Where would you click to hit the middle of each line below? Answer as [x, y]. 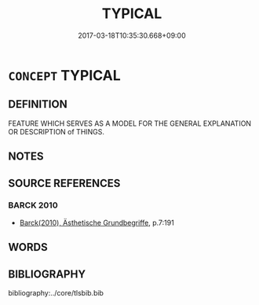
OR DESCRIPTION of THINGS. [56, 131]
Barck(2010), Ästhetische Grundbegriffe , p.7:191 [97, 222]
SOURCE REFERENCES [64, 183]
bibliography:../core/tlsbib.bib [56, 293]
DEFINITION [38, 104]
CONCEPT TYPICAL [65, 75]
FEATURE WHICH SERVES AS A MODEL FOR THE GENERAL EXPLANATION [130, 123]
